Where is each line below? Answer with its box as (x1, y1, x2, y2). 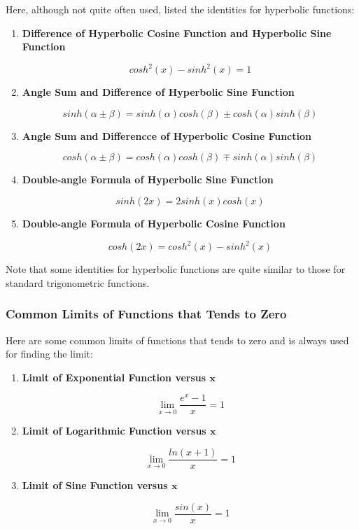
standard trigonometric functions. (6, 275, 150, 290)
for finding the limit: (6, 346, 93, 361)
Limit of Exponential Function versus (22, 369, 206, 384)
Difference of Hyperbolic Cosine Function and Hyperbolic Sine (22, 25, 332, 40)
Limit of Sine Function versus (22, 478, 168, 493)
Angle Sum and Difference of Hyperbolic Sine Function (22, 85, 295, 99)
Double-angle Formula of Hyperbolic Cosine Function (22, 216, 286, 231)
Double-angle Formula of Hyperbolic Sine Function (22, 172, 274, 187)
